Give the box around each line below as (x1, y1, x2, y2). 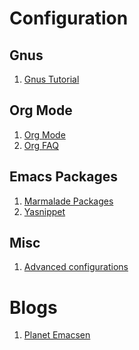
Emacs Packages (9, 168, 119, 186)
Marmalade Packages (23, 195, 114, 207)
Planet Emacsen (23, 329, 91, 341)
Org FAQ (23, 139, 59, 151)
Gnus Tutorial (23, 73, 80, 85)
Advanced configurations (23, 261, 129, 273)
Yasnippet (23, 205, 66, 217)
